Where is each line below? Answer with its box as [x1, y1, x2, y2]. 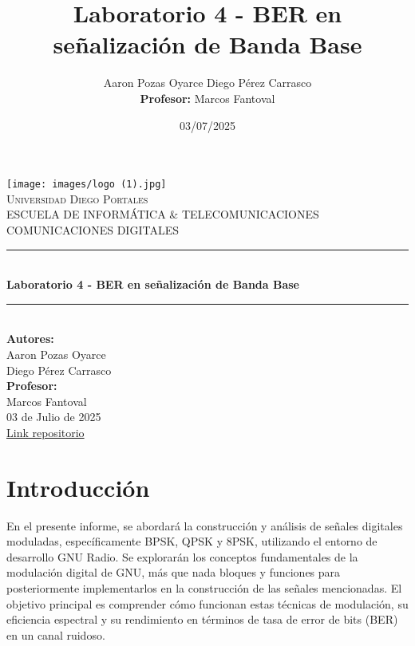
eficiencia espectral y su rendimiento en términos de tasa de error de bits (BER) [6, 611, 398, 628]
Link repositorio [6, 423, 85, 440]
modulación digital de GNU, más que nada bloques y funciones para [6, 564, 341, 581]
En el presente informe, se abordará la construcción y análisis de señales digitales [6, 517, 403, 534]
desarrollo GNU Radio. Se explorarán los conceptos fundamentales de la [6, 548, 358, 565]
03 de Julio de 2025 [6, 408, 101, 425]
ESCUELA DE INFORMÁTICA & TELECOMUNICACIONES [6, 206, 319, 223]
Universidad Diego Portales [6, 190, 148, 207]
